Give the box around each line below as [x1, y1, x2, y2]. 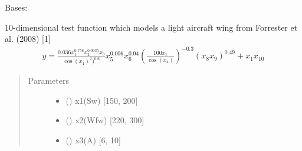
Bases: [5, 1, 28, 13]
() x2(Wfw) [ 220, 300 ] [65, 114, 145, 126]
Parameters [28, 74, 69, 87]
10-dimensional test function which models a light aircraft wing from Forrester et [5, 21, 298, 33]
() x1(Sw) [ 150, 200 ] [65, 94, 138, 106]
